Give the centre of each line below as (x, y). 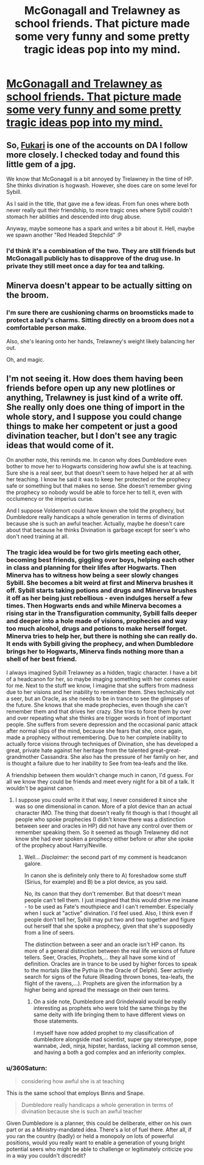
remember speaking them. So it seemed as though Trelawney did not (102, 832)
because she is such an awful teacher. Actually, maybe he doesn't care (96, 524)
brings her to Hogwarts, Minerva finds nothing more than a (95, 651)
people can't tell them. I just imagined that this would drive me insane (111, 900)
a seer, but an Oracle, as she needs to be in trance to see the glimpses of (98, 698)
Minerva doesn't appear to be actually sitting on (99, 286)
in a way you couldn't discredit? (46, 1156)
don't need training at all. (37, 537)
